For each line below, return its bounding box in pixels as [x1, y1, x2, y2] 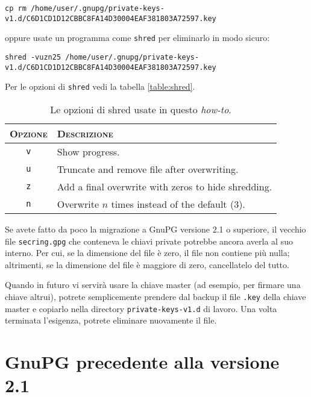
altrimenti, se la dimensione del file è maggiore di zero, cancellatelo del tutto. [5, 258, 289, 270]
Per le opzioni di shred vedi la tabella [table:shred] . [5, 80, 195, 93]
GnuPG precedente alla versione [5, 349, 280, 374]
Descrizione [57, 126, 113, 140]
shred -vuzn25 [5, 52, 61, 61]
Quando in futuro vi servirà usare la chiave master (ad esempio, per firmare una [5, 278, 301, 291]
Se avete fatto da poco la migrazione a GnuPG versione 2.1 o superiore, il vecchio [5, 222, 306, 235]
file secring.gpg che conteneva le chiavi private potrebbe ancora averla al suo [5, 234, 293, 247]
